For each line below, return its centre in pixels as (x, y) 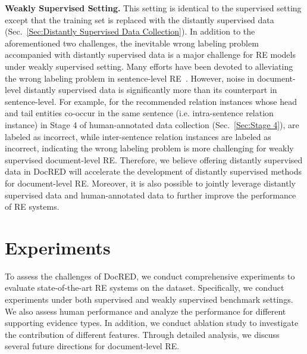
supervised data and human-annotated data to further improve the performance (151, 195)
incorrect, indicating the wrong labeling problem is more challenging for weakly (149, 148)
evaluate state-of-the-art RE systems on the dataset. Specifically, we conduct (145, 288)
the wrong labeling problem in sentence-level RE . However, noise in (130, 78)
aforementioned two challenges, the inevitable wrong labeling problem (132, 43)
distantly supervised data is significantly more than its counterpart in (150, 90)
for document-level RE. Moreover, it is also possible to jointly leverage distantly (150, 183)
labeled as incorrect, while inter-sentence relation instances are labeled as (138, 136)
